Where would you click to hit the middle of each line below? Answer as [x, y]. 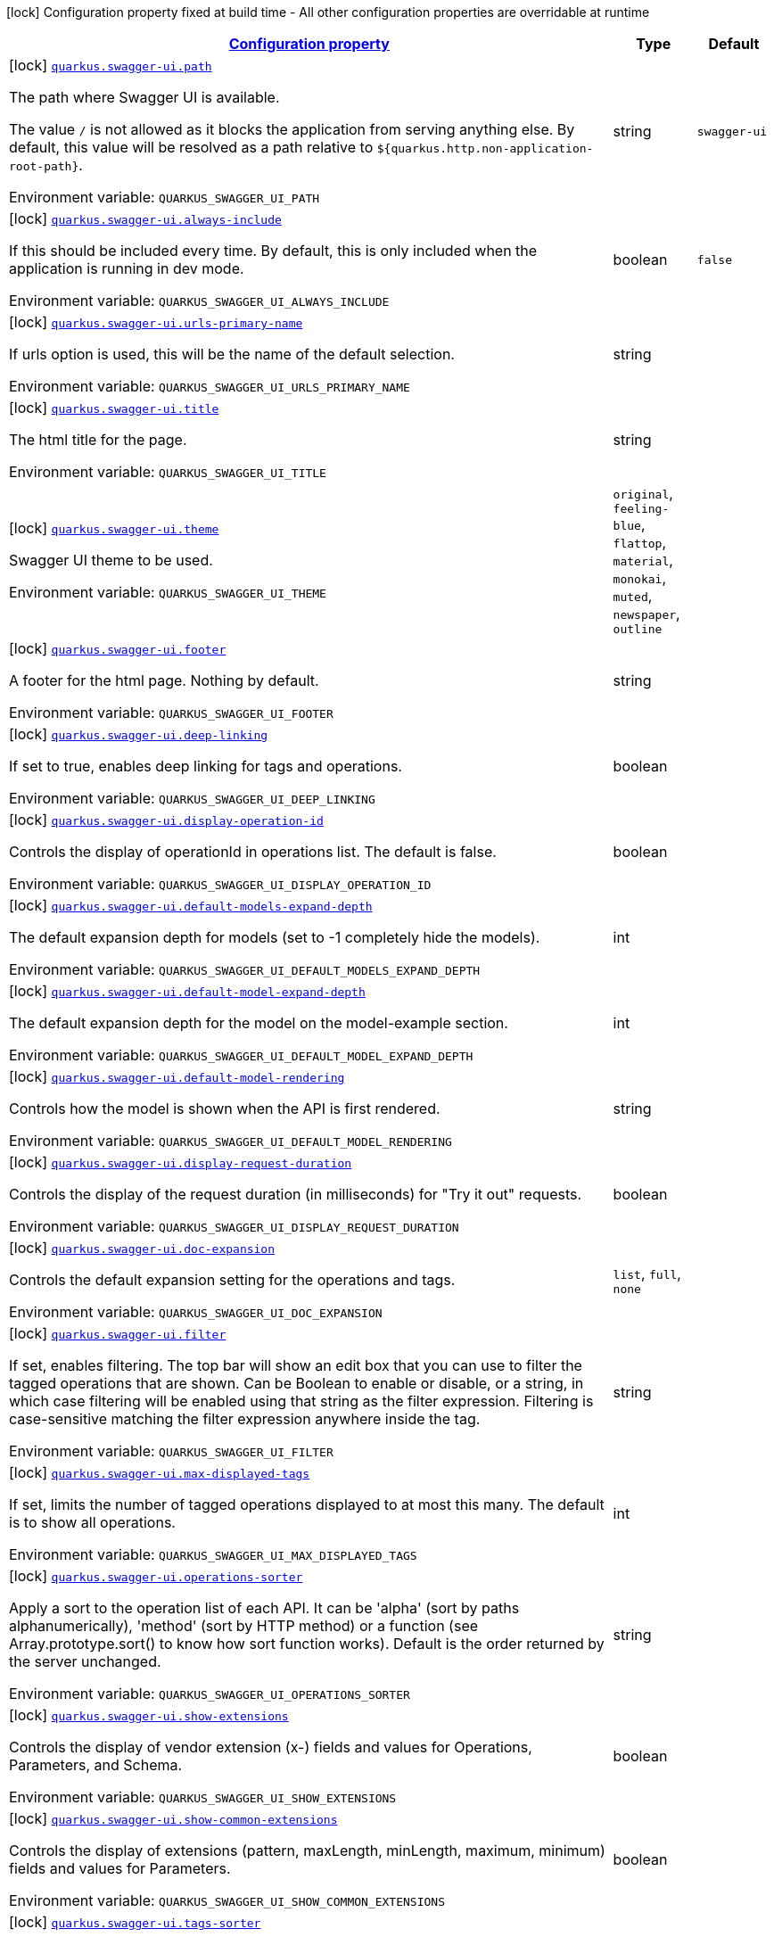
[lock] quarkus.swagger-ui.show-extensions [149, 1715]
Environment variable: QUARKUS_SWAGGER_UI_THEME [168, 592]
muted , [633, 596]
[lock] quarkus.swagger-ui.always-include [145, 218]
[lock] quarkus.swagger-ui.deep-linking [139, 734]
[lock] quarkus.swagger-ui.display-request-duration [181, 1162]
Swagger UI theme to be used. [111, 560]
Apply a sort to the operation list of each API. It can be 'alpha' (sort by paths [264, 1608]
